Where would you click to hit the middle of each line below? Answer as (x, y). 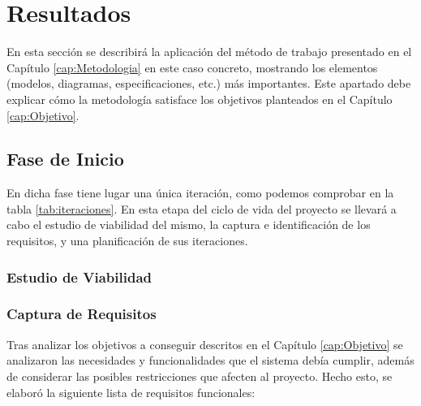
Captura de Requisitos (82, 314)
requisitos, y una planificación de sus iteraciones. (127, 241)
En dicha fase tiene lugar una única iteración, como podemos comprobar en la (200, 193)
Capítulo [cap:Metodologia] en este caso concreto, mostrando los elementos (192, 67)
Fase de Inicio (65, 159)
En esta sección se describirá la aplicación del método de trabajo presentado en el (209, 52)
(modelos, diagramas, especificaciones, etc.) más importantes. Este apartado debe (209, 83)
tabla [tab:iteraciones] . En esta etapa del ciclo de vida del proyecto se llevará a (202, 208)
